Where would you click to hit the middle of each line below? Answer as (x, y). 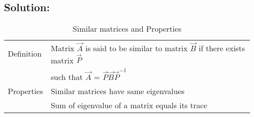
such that (67, 77)
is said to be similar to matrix (136, 48)
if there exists (222, 48)
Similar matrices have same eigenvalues (117, 91)
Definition (25, 54)
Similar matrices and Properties (127, 29)
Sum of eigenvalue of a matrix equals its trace (129, 105)
